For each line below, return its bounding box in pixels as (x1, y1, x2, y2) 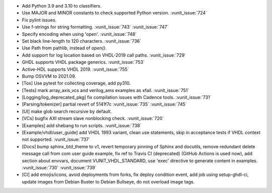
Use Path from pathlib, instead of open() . (22, 45, 107, 51)
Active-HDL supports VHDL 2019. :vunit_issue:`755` (22, 66, 129, 72)
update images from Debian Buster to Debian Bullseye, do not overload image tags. (22, 178, 195, 184)
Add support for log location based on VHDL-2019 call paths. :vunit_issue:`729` (22, 52, 186, 58)
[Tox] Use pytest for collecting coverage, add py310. (22, 80, 131, 86)
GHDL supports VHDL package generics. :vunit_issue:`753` (22, 59, 145, 65)
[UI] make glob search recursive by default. (22, 108, 112, 114)
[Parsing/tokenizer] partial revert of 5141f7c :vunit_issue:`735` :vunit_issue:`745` (22, 101, 187, 108)
